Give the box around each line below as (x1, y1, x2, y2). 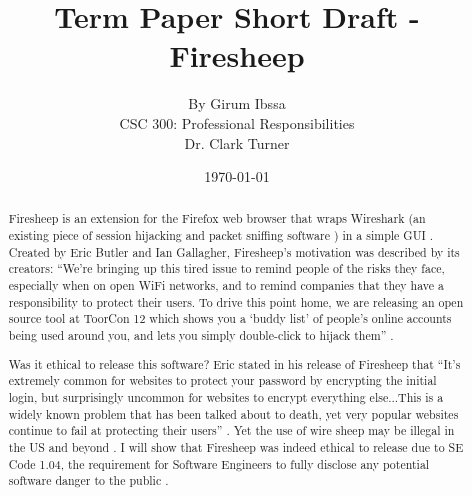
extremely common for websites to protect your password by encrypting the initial (8, 372, 437, 389)
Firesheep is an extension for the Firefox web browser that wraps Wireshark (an (8, 210, 426, 227)
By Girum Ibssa (188, 93, 286, 114)
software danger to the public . (8, 472, 169, 489)
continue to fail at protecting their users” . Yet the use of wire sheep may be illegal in (8, 422, 455, 439)
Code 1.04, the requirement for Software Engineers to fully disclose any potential (8, 455, 430, 472)
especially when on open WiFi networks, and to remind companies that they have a (8, 277, 444, 294)
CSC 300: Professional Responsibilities (119, 112, 355, 133)
